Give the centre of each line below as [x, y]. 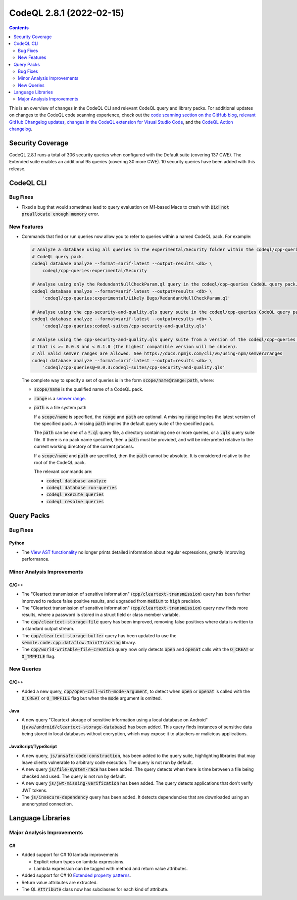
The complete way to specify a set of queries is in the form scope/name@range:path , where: [118, 380]
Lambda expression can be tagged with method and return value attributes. [111, 869]
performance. [35, 559]
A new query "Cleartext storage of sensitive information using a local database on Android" [115, 720]
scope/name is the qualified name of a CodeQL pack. [89, 389]
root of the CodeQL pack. [60, 462]
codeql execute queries [75, 495]
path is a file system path [60, 408]
